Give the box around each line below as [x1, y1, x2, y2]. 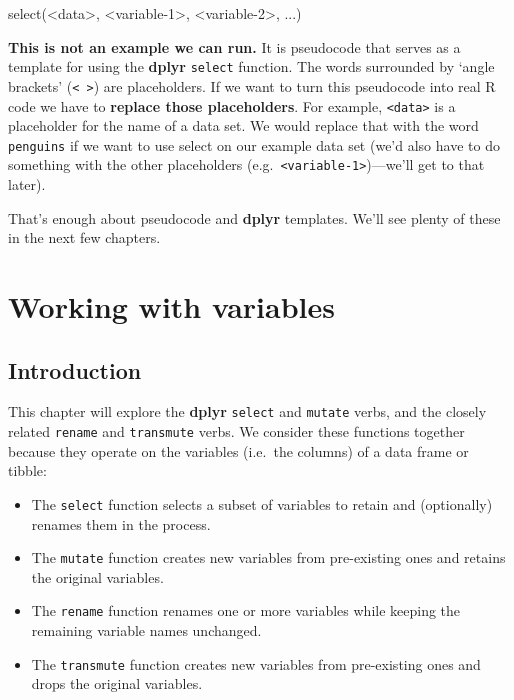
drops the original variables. [31, 673, 203, 694]
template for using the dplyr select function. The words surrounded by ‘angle [8, 56, 495, 77]
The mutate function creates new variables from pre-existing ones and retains [31, 547, 506, 568]
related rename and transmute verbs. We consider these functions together [8, 421, 465, 442]
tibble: [8, 460, 47, 481]
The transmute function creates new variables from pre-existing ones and [31, 653, 481, 674]
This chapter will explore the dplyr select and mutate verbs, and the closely [8, 401, 487, 422]
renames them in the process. [31, 513, 211, 534]
